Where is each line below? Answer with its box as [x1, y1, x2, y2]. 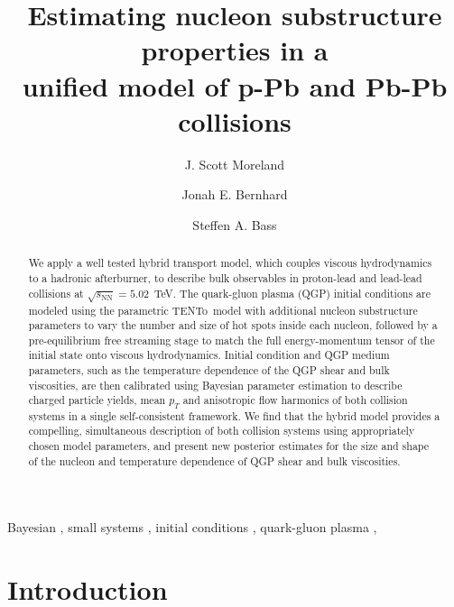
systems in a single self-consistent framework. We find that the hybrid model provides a [28, 408, 440, 423]
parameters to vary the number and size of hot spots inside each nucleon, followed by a [28, 317, 438, 333]
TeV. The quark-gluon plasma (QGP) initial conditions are [153, 285, 431, 300]
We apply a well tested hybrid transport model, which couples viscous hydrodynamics [28, 255, 432, 271]
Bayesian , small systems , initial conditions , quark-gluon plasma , [7, 518, 377, 537]
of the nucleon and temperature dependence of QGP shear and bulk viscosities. [28, 453, 401, 468]
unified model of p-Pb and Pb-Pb [22, 67, 448, 104]
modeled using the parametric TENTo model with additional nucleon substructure [28, 302, 418, 317]
